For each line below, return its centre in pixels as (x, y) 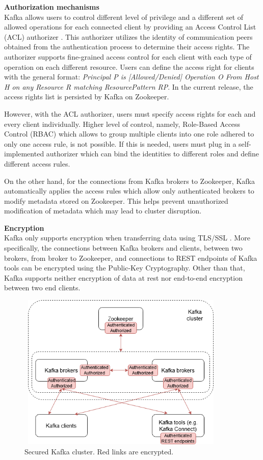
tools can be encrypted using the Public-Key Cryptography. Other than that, (125, 268)
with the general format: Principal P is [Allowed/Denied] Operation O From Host (131, 77)
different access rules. (37, 163)
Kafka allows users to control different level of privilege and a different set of (124, 17)
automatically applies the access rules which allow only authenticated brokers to (129, 191)
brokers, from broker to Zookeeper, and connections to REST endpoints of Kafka (131, 258)
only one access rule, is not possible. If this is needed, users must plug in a (120, 143)
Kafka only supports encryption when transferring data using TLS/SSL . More (127, 238)
